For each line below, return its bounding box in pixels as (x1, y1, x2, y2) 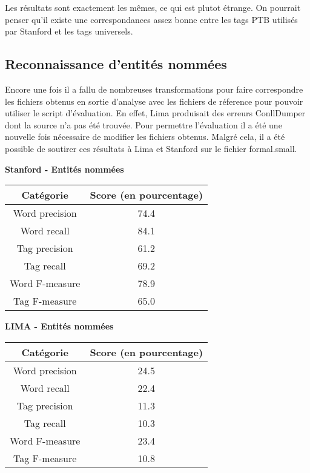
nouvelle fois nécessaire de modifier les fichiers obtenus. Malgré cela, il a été (5, 130, 285, 143)
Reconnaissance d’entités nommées (5, 55, 227, 73)
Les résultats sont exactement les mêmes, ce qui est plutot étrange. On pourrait (5, 1, 301, 13)
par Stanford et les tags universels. (5, 25, 133, 38)
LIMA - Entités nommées (5, 320, 114, 332)
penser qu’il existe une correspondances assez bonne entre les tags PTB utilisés (5, 13, 298, 25)
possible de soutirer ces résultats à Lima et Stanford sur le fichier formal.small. (5, 142, 297, 154)
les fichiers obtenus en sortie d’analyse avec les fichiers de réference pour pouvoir (5, 94, 303, 107)
